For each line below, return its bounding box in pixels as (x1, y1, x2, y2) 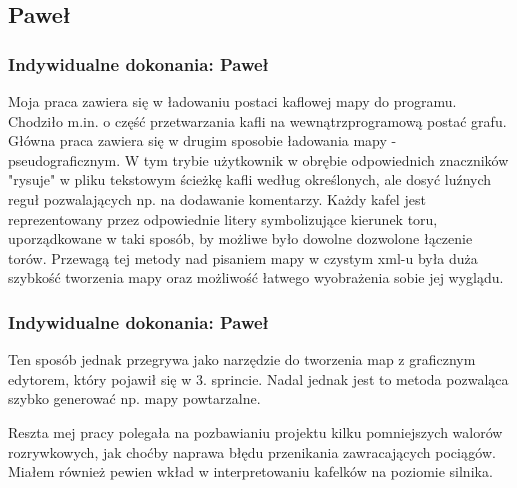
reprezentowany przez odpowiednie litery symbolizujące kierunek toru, (8, 208, 438, 229)
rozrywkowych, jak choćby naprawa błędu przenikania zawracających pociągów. (8, 441, 496, 462)
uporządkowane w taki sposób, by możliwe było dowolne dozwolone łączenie (8, 228, 473, 249)
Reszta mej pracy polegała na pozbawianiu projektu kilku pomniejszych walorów (8, 421, 503, 442)
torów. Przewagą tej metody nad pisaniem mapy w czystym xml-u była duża (8, 247, 478, 268)
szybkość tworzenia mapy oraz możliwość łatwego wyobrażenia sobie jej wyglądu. (8, 267, 504, 288)
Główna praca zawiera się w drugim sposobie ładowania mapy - (8, 130, 397, 151)
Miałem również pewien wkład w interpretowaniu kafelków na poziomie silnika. (8, 461, 493, 482)
